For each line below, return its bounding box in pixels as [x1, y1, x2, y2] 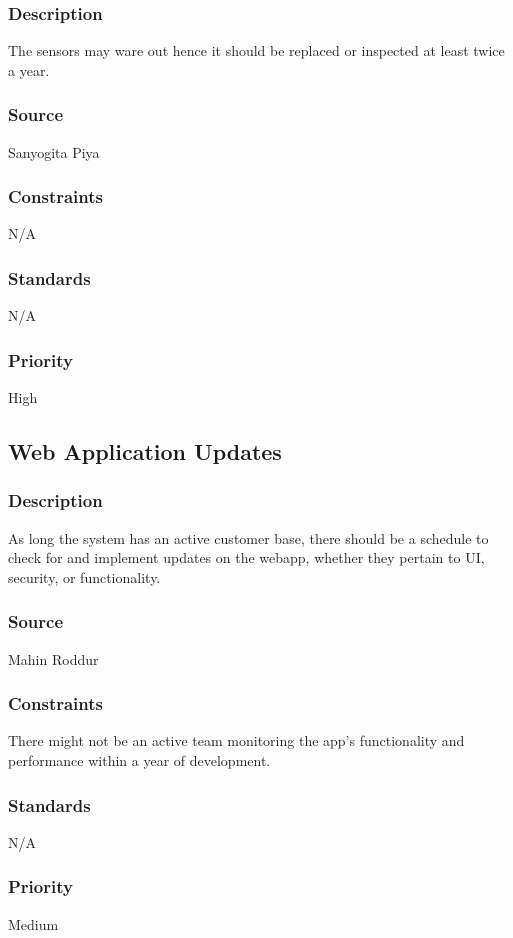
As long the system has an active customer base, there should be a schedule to [8, 527, 489, 548]
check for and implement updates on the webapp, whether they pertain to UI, [8, 547, 485, 568]
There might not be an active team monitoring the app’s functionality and [8, 730, 465, 751]
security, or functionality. [8, 566, 161, 587]
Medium [8, 913, 59, 934]
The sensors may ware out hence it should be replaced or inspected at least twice [8, 40, 505, 61]
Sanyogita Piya [8, 141, 100, 162]
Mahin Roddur [8, 648, 99, 669]
